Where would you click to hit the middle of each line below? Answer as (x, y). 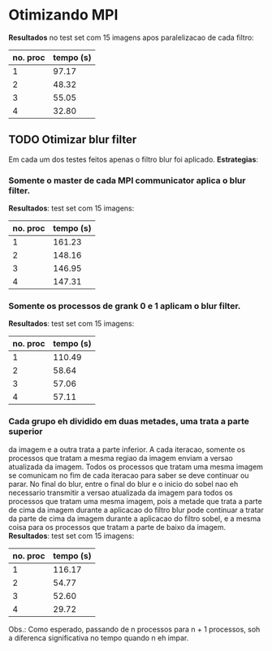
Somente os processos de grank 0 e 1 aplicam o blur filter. (125, 306)
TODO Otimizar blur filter (73, 140)
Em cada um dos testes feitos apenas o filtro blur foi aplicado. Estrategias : (133, 159)
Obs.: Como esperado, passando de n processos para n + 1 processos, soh (134, 629)
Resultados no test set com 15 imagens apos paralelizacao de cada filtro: (131, 37)
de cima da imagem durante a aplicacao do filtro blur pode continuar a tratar (136, 510)
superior (26, 432)
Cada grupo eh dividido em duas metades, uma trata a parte (129, 422)
